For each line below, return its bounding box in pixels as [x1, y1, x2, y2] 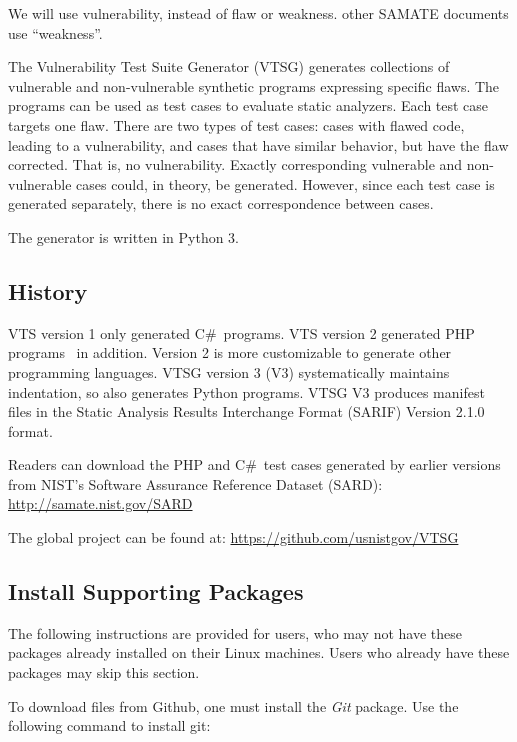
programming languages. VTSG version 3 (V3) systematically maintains [8, 361, 450, 382]
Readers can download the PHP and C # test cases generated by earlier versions [8, 454, 501, 475]
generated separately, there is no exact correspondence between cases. [8, 193, 434, 214]
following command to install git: [8, 715, 211, 736]
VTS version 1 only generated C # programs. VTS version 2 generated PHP [8, 322, 475, 343]
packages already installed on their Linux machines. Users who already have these [8, 642, 510, 663]
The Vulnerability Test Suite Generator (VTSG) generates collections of [8, 56, 450, 77]
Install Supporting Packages [8, 576, 304, 607]
